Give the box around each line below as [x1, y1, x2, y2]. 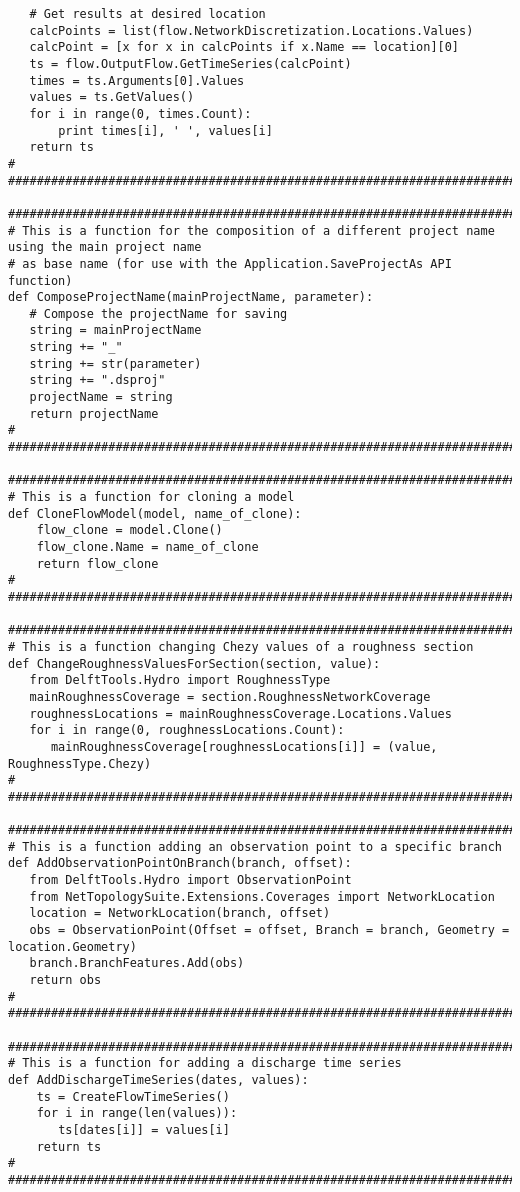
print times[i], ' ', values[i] [58, 123, 273, 138]
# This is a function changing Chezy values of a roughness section [8, 639, 474, 654]
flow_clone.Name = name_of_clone [36, 540, 259, 554]
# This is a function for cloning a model [8, 490, 295, 505]
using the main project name [8, 240, 202, 255]
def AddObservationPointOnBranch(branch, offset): [8, 856, 352, 871]
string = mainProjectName [29, 323, 202, 338]
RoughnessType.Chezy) [8, 756, 152, 771]
